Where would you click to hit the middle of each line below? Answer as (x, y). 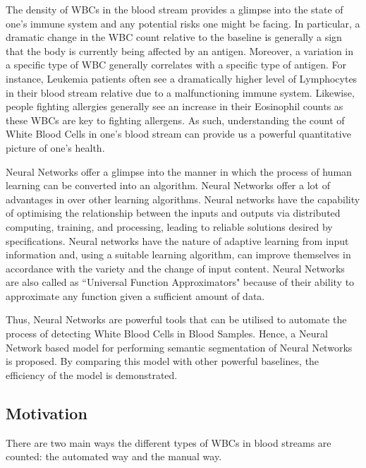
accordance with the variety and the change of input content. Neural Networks (175, 268)
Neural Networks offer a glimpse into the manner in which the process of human (179, 171)
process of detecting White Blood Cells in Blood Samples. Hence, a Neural (167, 334)
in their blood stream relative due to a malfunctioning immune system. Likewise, (180, 92)
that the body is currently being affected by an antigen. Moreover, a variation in (180, 50)
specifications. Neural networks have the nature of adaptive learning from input (177, 240)
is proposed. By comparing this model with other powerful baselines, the (163, 361)
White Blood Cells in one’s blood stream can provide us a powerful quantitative (178, 134)
